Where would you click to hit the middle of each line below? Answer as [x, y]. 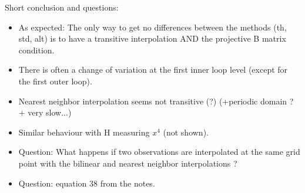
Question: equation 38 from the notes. [87, 183]
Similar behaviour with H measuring [84, 132]
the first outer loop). [55, 81]
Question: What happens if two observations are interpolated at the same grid [159, 152]
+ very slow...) [45, 112]
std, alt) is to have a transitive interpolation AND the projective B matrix [152, 38]
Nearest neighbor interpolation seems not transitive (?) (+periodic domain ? [156, 101]
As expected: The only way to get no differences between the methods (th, [152, 27]
